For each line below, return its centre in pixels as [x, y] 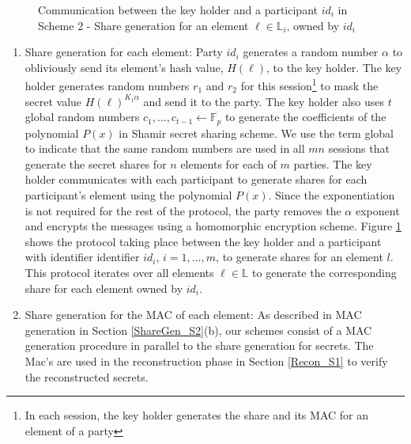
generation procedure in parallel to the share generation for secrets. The [199, 345]
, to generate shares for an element [300, 257]
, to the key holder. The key [334, 67]
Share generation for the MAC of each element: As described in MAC [193, 315]
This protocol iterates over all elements [119, 273]
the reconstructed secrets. [87, 376]
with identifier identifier [82, 257]
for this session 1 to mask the [309, 85]
